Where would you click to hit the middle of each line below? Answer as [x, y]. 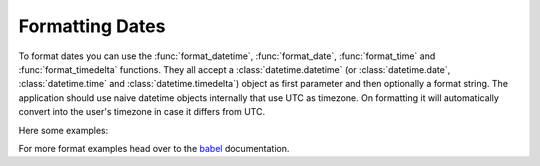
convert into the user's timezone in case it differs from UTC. [141, 112]
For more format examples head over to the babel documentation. [154, 148]
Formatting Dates [92, 26]
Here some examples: [63, 130]
